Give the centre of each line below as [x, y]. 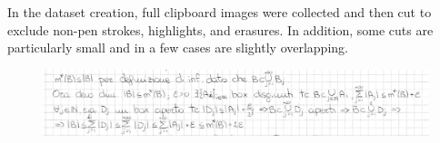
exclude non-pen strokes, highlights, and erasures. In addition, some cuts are [220, 29]
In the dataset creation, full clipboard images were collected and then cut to [220, 12]
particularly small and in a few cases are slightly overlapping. [178, 48]
